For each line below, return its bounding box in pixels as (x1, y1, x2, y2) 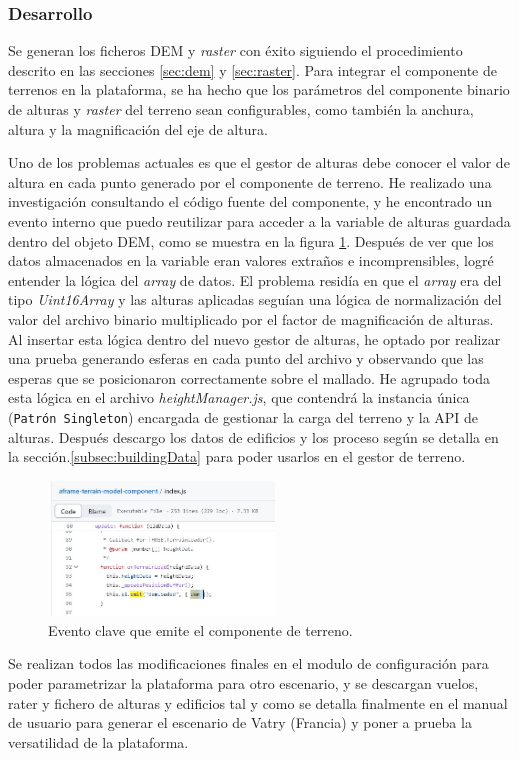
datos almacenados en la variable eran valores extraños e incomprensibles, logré (8, 250, 494, 271)
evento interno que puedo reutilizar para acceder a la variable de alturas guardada (8, 210, 511, 231)
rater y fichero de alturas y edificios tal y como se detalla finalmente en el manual (8, 692, 508, 713)
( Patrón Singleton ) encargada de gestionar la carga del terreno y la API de (8, 406, 479, 427)
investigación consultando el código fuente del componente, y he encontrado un (8, 191, 492, 212)
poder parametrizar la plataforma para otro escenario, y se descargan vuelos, (8, 673, 479, 694)
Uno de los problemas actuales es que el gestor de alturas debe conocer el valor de (8, 152, 510, 173)
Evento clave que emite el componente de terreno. (48, 619, 353, 640)
